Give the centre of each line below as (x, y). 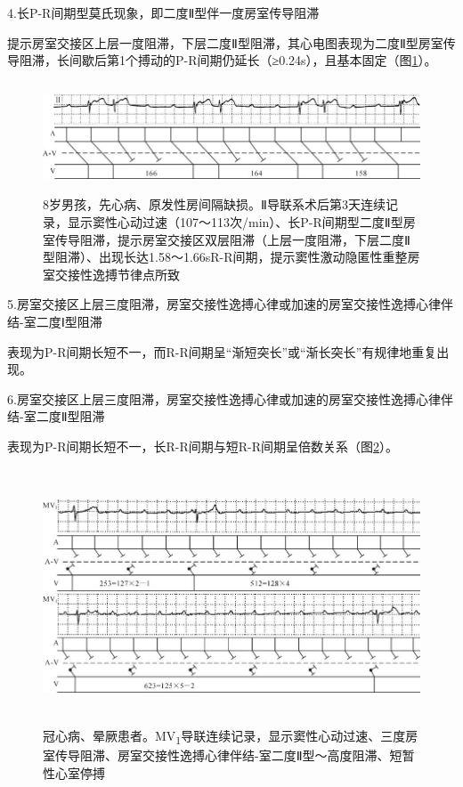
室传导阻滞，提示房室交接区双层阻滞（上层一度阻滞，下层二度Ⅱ (227, 239)
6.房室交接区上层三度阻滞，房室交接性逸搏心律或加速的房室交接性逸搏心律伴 (230, 398)
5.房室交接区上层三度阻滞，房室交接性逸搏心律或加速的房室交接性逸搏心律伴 (230, 304)
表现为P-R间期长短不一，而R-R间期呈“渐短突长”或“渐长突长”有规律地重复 (222, 351)
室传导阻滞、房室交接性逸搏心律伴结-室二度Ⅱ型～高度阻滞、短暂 (229, 755)
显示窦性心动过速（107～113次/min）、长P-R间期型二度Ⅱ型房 (241, 221)
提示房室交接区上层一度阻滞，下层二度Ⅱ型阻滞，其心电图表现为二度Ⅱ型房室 (225, 42)
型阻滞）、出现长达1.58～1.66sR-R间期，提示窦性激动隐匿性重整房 (231, 257)
